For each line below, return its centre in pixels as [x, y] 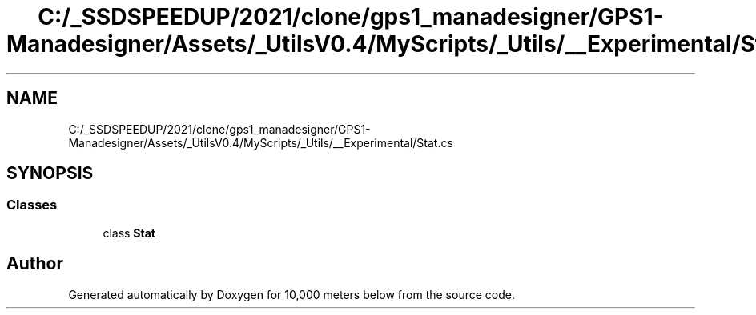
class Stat [129, 233]
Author [35, 264]
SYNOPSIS [50, 173]
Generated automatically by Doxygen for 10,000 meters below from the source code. [292, 294]
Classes [32, 205]
